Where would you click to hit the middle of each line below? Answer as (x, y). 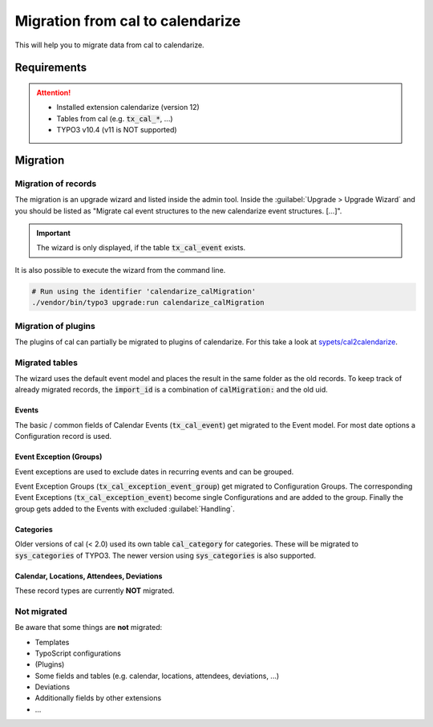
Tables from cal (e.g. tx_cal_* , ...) (115, 118)
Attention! (54, 92)
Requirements (51, 68)
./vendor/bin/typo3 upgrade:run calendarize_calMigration (148, 303)
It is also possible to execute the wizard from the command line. (120, 270)
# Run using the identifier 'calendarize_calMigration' (144, 291)
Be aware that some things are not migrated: (89, 627)
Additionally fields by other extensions (98, 698)
